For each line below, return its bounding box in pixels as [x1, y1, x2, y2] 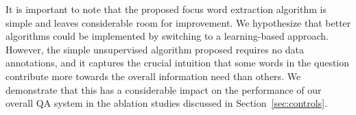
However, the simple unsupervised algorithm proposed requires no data [5, 42, 305, 56]
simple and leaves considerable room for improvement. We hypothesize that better [5, 15, 351, 29]
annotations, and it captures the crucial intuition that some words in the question [5, 55, 350, 70]
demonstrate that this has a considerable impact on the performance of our [5, 82, 322, 97]
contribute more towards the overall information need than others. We [5, 68, 301, 83]
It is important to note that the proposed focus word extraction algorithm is [5, 2, 327, 16]
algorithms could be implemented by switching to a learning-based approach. [5, 29, 329, 43]
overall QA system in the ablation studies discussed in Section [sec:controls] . [5, 96, 327, 110]
